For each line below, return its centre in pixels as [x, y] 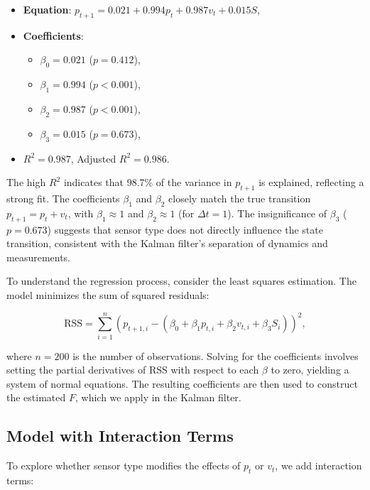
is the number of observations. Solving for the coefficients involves [216, 355]
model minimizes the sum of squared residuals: [108, 294]
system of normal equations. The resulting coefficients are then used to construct [182, 383]
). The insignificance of [277, 213]
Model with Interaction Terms [120, 436]
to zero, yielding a [310, 370]
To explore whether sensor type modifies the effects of [124, 466]
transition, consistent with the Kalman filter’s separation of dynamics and [167, 243]
